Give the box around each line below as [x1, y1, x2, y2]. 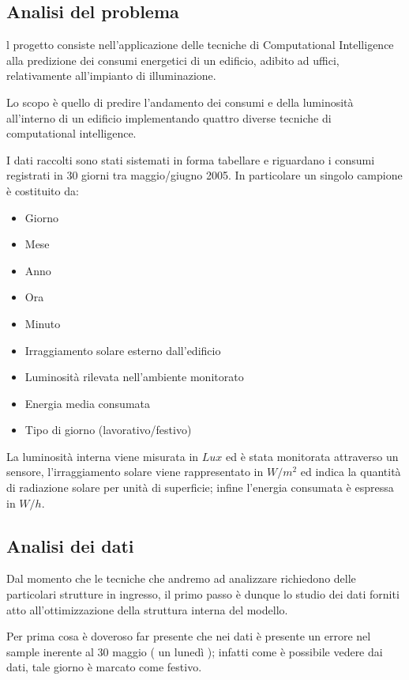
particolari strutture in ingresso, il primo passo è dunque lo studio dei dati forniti [6, 586, 400, 603]
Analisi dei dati [6, 533, 134, 557]
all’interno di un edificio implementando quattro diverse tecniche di [6, 109, 332, 126]
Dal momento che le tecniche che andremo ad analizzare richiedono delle [6, 570, 356, 587]
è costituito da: [6, 182, 79, 198]
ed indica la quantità [300, 463, 401, 480]
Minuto [24, 315, 61, 331]
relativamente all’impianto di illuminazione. [6, 67, 216, 84]
